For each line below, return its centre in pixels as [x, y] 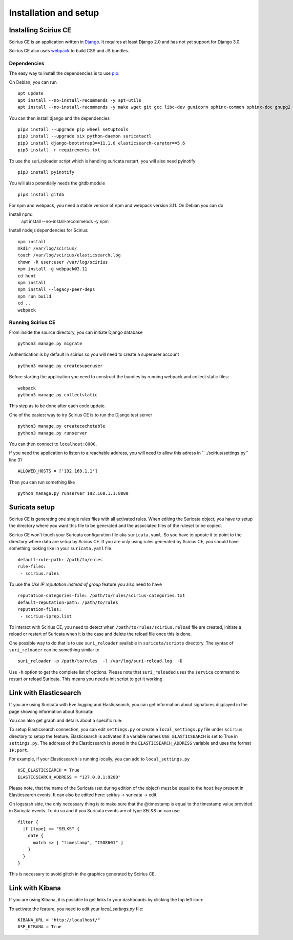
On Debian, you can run [33, 82]
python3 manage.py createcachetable [62, 426]
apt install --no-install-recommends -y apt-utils [80, 100]
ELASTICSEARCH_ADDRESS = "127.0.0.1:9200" [69, 777]
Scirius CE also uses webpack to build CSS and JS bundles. [69, 51]
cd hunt [27, 276]
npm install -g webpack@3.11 [52, 269]
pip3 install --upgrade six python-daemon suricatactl [85, 136]
